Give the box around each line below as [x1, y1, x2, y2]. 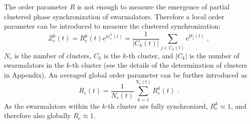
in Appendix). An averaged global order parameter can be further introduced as [4, 69, 248, 80]
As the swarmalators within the [4, 100, 100, 111]
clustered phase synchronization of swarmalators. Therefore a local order [4, 11, 225, 21]
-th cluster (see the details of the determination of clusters [70, 60, 247, 70]
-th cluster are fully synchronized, [106, 100, 208, 111]
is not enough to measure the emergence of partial [77, 1, 230, 11]
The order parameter [4, 1, 67, 11]
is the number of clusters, [14, 50, 92, 60]
